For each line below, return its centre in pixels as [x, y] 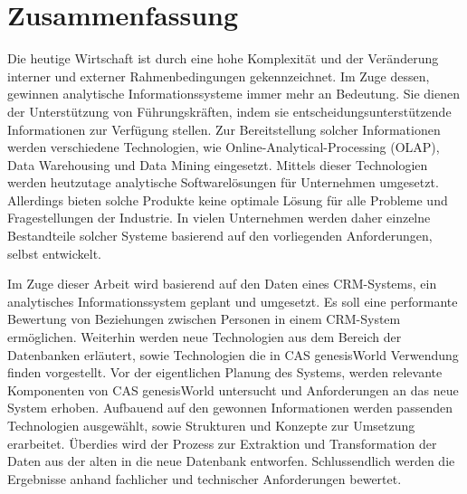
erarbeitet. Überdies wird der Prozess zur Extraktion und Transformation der [222, 443]
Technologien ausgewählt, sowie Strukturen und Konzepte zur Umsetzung [211, 425]
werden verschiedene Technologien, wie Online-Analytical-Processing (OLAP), [224, 147]
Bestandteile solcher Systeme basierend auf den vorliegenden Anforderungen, [220, 236]
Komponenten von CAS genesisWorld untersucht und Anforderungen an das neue [233, 389]
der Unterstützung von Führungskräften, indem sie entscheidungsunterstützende [229, 111]
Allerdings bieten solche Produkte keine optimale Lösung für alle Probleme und [228, 199]
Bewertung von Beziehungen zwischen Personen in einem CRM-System [204, 319]
